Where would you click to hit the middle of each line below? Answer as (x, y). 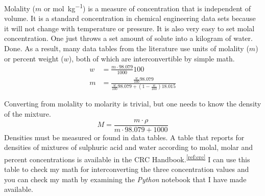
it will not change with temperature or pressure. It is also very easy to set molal (129, 28)
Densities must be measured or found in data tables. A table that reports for (124, 137)
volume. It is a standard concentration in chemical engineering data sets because (130, 18)
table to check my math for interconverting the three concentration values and (127, 169)
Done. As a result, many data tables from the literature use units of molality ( (127, 48)
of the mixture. (28, 114)
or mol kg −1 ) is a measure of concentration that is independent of (147, 7)
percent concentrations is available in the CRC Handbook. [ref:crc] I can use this (127, 158)
